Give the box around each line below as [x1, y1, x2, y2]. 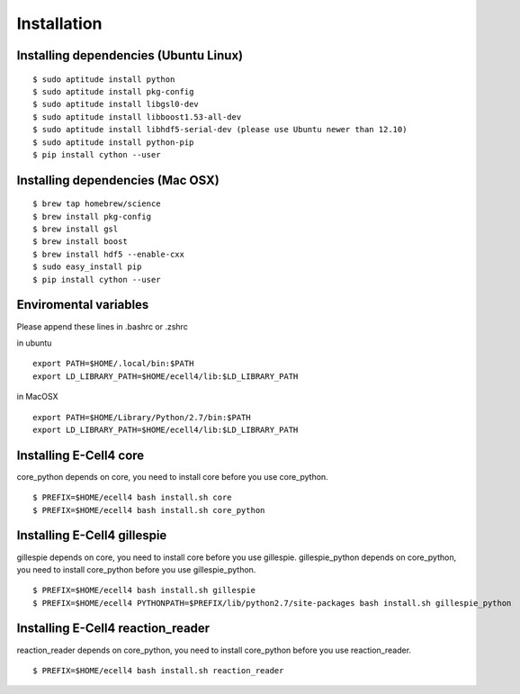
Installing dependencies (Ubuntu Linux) [16, 48, 244, 63]
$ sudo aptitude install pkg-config [32, 86, 194, 96]
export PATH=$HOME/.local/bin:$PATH [32, 358, 194, 369]
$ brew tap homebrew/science [32, 199, 161, 209]
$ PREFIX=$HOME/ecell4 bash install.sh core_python [32, 505, 265, 515]
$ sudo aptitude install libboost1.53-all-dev [32, 112, 242, 122]
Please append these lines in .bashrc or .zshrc [16, 320, 188, 332]
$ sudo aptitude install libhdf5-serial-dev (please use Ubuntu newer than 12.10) [32, 124, 408, 135]
